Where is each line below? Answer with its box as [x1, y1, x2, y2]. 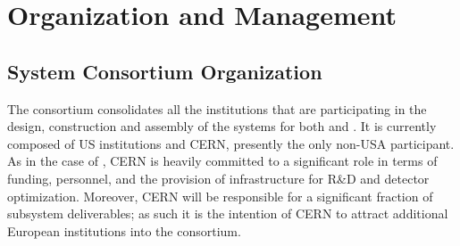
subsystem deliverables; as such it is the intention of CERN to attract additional [7, 204, 448, 223]
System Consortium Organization [7, 57, 322, 85]
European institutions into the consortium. [7, 221, 241, 240]
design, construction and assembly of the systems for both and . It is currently [7, 117, 437, 135]
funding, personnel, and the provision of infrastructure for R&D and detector [7, 168, 430, 187]
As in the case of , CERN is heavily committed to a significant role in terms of [7, 152, 438, 170]
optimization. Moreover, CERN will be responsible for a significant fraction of [7, 186, 433, 205]
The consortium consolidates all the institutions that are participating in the [7, 99, 427, 118]
